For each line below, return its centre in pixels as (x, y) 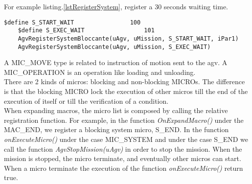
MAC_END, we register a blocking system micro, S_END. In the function (116, 129)
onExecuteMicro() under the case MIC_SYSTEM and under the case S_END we (126, 139)
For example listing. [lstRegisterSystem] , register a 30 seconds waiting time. (116, 6)
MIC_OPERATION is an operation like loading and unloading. (100, 72)
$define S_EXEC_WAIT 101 (86, 31)
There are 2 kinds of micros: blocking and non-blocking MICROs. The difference (125, 81)
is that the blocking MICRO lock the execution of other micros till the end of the (126, 91)
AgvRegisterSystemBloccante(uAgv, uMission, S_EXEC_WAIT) (114, 47)
